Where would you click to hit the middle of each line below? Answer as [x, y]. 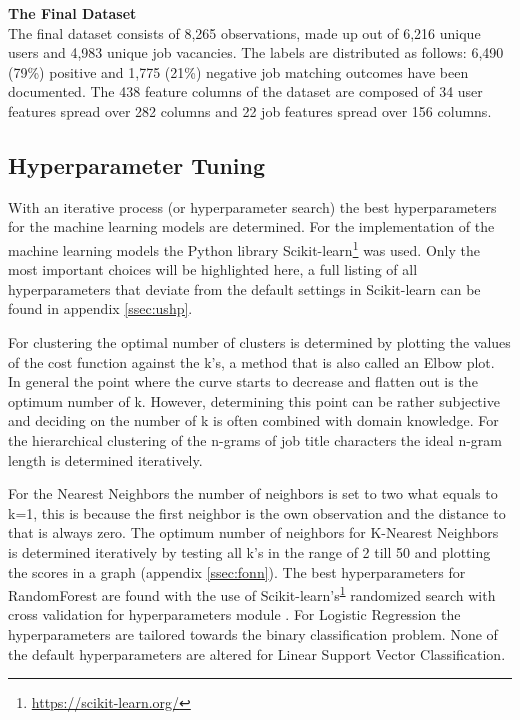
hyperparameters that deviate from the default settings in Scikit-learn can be [244, 288]
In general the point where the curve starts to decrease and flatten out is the [243, 381]
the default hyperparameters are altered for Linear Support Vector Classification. [257, 653]
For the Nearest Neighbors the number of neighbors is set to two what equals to [253, 493]
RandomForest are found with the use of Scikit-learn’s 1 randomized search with [252, 593]
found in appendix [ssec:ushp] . [100, 308]
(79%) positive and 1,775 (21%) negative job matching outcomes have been [238, 71]
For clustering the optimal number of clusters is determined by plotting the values [259, 341]
